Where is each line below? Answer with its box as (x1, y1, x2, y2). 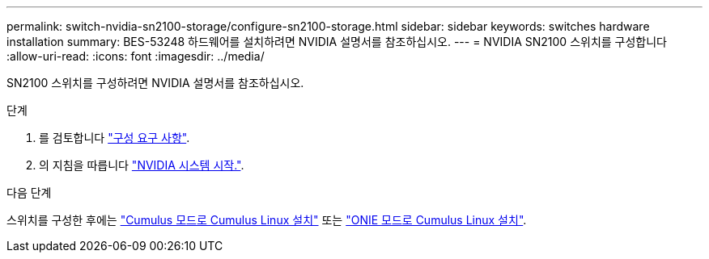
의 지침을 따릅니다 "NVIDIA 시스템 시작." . (39, 158, 244, 172)
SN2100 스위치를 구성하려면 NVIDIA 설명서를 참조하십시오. (6, 76, 304, 90)
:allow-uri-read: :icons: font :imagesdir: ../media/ (6, 49, 265, 63)
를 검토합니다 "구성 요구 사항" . (39, 131, 190, 144)
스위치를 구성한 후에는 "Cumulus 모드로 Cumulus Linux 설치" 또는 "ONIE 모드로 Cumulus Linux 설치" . (6, 213, 527, 227)
